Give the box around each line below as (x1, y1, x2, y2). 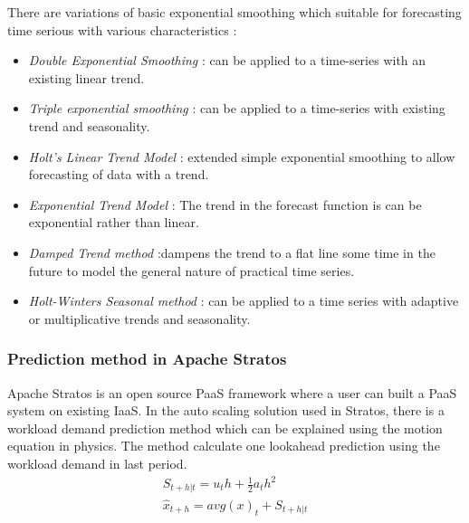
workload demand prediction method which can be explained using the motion (7, 418, 443, 437)
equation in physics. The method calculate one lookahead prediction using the (7, 436, 440, 455)
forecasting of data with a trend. (28, 165, 209, 184)
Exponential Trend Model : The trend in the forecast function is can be (28, 195, 422, 214)
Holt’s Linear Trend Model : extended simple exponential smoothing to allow (28, 147, 455, 166)
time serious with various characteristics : (7, 20, 237, 39)
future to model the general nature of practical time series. (28, 261, 355, 280)
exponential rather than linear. (28, 213, 199, 232)
